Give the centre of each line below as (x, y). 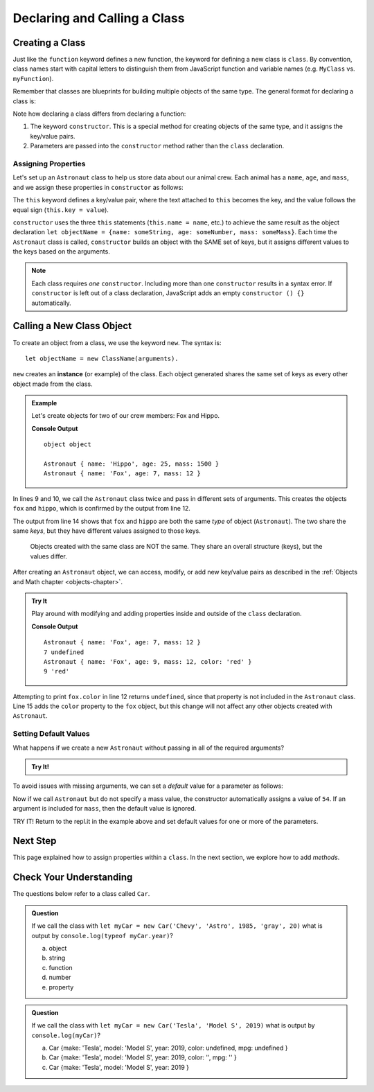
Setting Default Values (51, 734)
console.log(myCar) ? (66, 1035)
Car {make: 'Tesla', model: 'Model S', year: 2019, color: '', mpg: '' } (143, 1057)
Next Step (35, 841)
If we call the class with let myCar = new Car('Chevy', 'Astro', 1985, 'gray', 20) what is (177, 926)
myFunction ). (33, 78)
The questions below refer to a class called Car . (81, 894)
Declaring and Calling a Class (99, 18)
